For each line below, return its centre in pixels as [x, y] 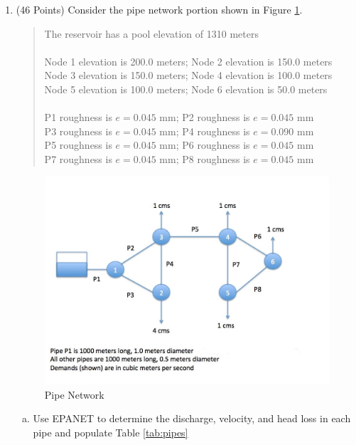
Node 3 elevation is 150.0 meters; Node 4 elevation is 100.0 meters [188, 75]
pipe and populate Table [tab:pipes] [110, 433]
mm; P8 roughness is [205, 158]
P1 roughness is [78, 117]
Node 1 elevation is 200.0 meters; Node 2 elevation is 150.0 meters [188, 61]
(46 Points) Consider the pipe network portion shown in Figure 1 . [159, 9]
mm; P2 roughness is [205, 117]
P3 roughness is [78, 131]
